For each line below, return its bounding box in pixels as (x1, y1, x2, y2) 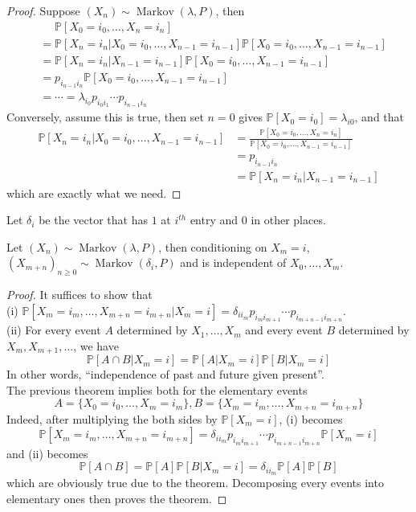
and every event (245, 322, 323, 338)
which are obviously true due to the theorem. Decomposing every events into (6, 473, 384, 490)
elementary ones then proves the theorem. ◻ (6, 489, 227, 506)
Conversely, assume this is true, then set (6, 109, 204, 125)
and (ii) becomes (6, 444, 88, 461)
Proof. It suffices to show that (6, 286, 153, 303)
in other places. (251, 211, 326, 228)
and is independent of (180, 254, 287, 271)
